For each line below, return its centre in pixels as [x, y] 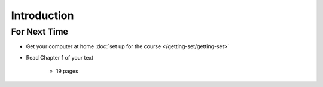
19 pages [67, 71]
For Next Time [40, 32]
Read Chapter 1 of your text [60, 57]
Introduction [42, 15]
